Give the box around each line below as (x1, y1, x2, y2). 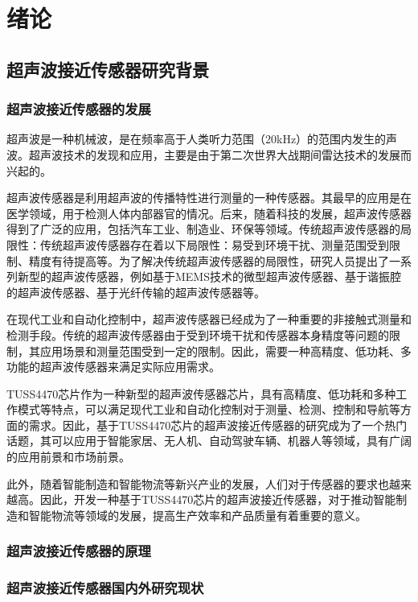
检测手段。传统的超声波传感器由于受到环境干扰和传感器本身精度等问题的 (6, 326, 389, 343)
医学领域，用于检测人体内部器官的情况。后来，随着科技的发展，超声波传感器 (6, 204, 412, 221)
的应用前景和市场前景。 (6, 448, 130, 465)
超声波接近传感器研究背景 (6, 56, 209, 81)
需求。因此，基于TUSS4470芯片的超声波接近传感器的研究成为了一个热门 (28, 416, 408, 433)
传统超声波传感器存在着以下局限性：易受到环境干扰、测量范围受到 (39, 236, 389, 253)
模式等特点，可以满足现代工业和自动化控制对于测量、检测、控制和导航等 (17, 401, 400, 418)
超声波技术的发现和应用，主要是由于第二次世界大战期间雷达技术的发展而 (28, 146, 412, 163)
